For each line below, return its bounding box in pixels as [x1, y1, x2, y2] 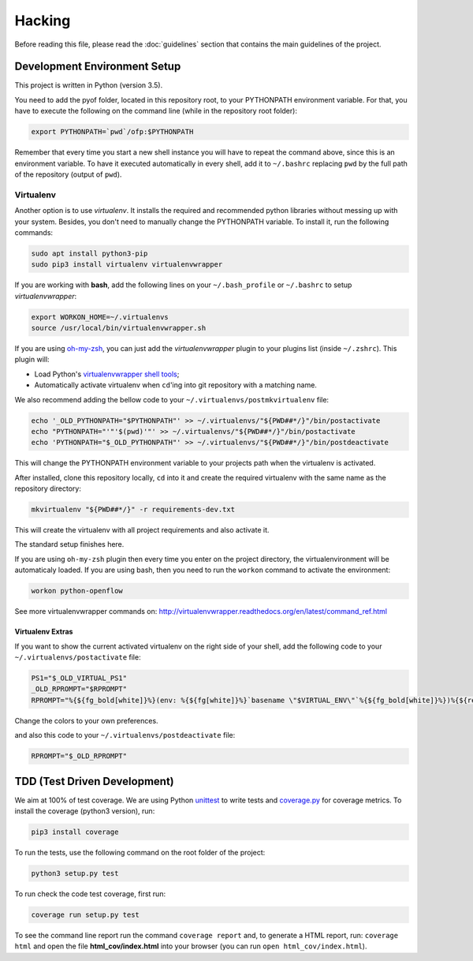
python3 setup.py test [31, 869, 119, 877]
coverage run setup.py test [31, 910, 140, 919]
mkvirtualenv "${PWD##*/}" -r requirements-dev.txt [31, 505, 236, 514]
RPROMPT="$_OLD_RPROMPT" [31, 752, 128, 761]
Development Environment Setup [14, 60, 181, 73]
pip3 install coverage [31, 828, 119, 836]
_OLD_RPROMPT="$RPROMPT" [31, 685, 128, 694]
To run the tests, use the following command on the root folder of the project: [14, 847, 266, 857]
